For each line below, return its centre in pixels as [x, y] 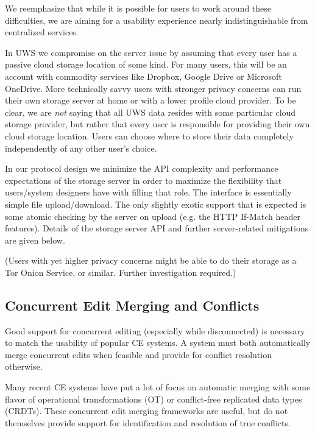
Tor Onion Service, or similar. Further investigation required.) [121, 272]
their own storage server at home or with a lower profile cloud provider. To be [150, 100]
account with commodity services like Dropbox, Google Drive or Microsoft [143, 76]
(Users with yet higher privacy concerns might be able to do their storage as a [151, 260]
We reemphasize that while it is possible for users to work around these [138, 8]
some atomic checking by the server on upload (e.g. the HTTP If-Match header [153, 216]
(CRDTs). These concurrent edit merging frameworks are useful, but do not [147, 411]
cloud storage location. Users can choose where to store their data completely [149, 136]
